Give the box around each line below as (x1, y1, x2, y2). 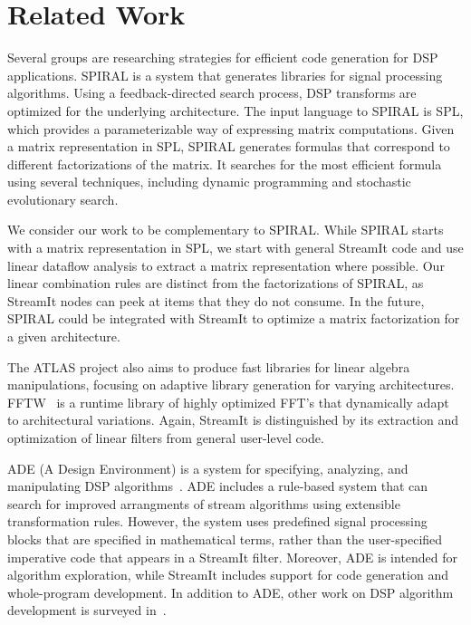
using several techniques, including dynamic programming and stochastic (7, 172, 411, 191)
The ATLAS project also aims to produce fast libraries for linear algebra (7, 357, 410, 376)
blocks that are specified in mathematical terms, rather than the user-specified (7, 529, 443, 548)
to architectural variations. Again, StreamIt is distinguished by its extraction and (7, 410, 459, 429)
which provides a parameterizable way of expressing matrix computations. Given (7, 119, 455, 138)
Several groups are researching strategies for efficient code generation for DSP (7, 48, 438, 67)
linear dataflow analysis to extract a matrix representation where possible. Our (7, 255, 445, 274)
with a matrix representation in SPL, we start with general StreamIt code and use (7, 238, 464, 257)
